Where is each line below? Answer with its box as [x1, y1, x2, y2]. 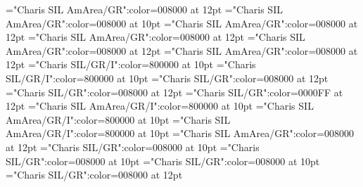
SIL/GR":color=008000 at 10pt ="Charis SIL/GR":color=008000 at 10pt [6, 153, 320, 168]
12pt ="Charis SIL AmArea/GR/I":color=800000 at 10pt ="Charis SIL [6, 98, 314, 113]
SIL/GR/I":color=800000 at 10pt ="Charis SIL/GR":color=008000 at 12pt [6, 70, 329, 85]
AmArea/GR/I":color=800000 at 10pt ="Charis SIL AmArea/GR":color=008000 [6, 126, 355, 141]
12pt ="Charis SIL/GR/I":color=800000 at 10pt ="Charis [6, 57, 256, 72]
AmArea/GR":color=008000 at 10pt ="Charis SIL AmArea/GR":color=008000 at [6, 15, 358, 30]
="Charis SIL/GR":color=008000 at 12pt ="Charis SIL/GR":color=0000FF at [6, 84, 343, 99]
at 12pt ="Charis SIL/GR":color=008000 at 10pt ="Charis [6, 139, 260, 154]
